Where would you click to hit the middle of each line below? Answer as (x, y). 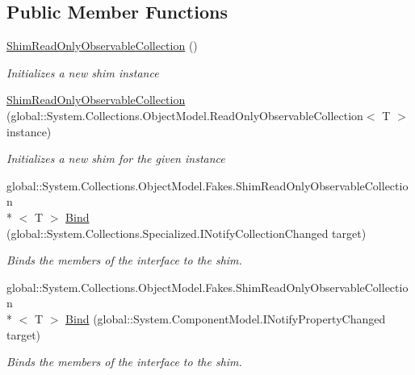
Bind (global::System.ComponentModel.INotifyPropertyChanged (226, 318)
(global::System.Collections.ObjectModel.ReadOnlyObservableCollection (185, 115)
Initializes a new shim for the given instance (116, 158)
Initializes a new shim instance (83, 72)
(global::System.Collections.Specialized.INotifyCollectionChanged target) (187, 233)
